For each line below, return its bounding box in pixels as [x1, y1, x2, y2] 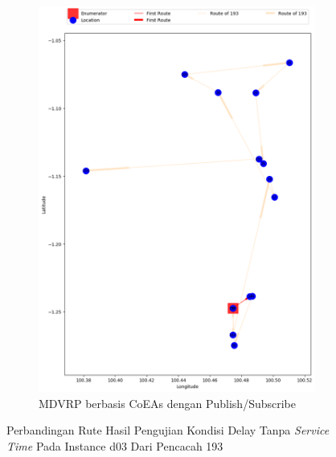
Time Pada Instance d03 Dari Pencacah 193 [6, 437, 223, 454]
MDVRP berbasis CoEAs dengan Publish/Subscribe [39, 394, 296, 411]
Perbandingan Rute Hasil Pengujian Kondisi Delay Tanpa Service [6, 422, 330, 439]
